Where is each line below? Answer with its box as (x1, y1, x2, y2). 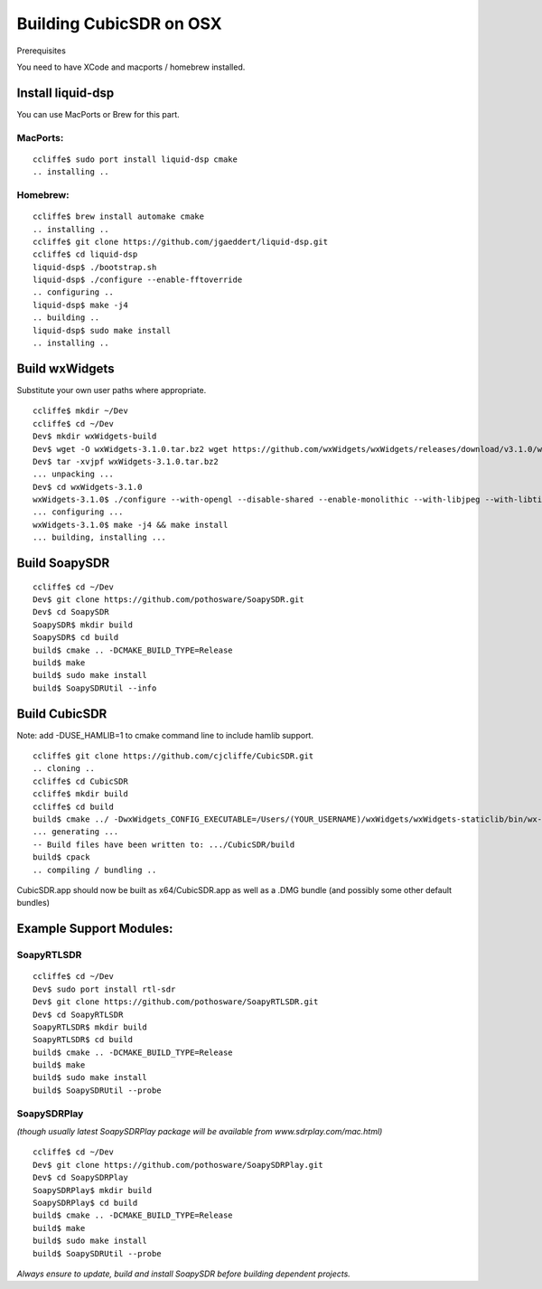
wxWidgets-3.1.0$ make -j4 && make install (33, 520, 229, 530)
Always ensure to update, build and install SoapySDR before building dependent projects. (16, 1268, 351, 1279)
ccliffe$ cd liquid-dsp (33, 249, 138, 259)
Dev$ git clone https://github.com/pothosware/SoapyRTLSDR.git (33, 997, 319, 1007)
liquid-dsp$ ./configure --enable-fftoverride (33, 275, 243, 285)
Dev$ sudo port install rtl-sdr (33, 983, 176, 994)
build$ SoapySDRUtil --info (33, 682, 157, 693)
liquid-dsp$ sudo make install (33, 325, 172, 335)
